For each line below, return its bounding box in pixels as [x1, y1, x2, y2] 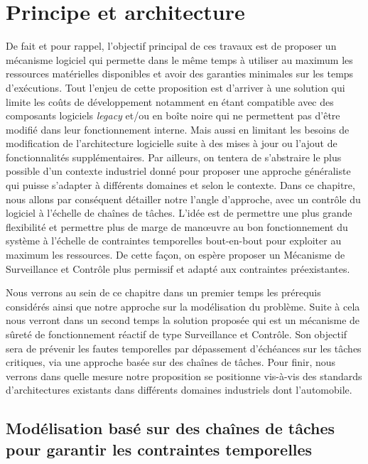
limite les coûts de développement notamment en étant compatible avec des [6, 94, 334, 109]
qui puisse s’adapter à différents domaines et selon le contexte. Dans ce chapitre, [6, 178, 355, 193]
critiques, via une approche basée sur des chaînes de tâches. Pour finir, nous [6, 355, 336, 369]
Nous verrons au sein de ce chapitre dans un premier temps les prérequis [6, 285, 321, 300]
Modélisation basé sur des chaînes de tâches [6, 417, 335, 439]
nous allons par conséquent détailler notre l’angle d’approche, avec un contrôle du [6, 191, 361, 206]
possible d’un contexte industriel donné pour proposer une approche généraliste [6, 163, 351, 178]
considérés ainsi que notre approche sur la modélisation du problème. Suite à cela [6, 298, 360, 313]
